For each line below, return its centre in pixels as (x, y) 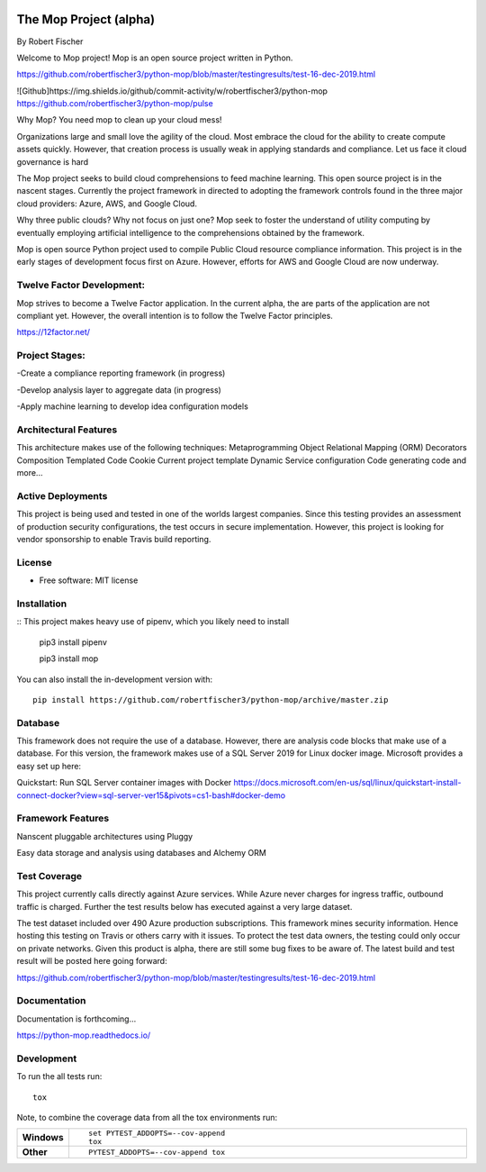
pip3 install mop (69, 659)
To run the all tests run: (59, 1077)
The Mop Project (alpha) (86, 19)
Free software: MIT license (89, 580)
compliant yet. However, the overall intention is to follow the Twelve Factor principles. (175, 315)
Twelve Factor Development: (81, 286)
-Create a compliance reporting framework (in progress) (121, 373)
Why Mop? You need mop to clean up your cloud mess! (119, 120)
